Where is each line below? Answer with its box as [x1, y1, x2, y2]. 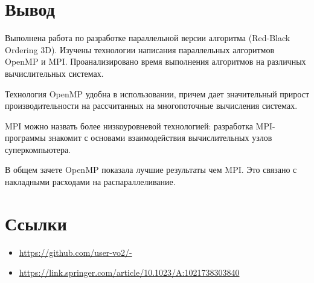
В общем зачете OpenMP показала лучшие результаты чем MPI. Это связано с [5, 163, 297, 176]
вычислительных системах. [5, 67, 104, 79]
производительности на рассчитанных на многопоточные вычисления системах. [5, 99, 298, 112]
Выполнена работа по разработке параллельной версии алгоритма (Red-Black [5, 31, 290, 44]
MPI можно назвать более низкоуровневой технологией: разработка [5, 119, 253, 132]
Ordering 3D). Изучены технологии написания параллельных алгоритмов [5, 43, 275, 56]
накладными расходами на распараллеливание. [5, 175, 176, 188]
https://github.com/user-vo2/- [19, 246, 132, 258]
